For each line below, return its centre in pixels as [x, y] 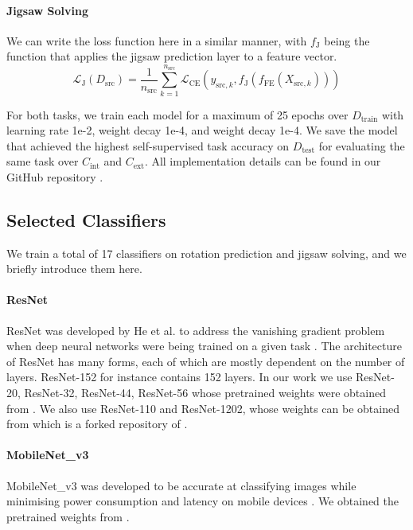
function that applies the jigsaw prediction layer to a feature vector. [172, 56]
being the [347, 40]
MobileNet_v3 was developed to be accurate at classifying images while [181, 485]
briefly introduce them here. [74, 269]
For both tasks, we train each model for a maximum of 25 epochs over [177, 114]
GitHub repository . [55, 176]
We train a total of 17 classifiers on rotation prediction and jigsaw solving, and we [206, 253]
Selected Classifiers [86, 219]
